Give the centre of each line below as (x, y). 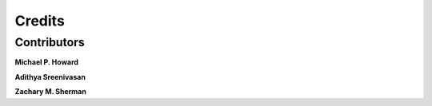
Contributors (50, 42)
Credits (40, 21)
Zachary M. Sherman (51, 92)
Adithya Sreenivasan (50, 77)
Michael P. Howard (47, 62)
